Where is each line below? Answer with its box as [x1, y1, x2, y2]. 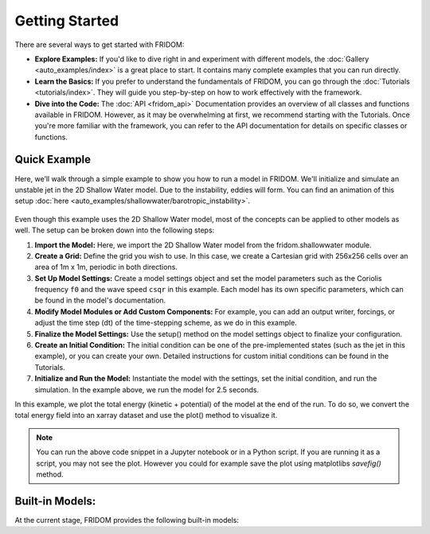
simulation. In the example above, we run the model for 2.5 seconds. [34, 384, 260, 394]
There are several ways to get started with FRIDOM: [14, 40, 185, 49]
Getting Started [14, 12, 119, 29]
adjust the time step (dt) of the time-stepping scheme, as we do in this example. [34, 318, 298, 328]
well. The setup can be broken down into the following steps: [14, 225, 215, 235]
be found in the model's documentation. [34, 295, 166, 306]
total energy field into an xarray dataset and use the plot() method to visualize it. [14, 411, 278, 420]
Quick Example [14, 153, 92, 166]
